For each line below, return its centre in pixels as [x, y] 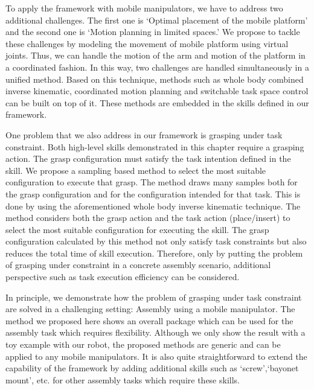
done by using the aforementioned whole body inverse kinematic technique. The [153, 206]
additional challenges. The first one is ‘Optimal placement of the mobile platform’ [157, 20]
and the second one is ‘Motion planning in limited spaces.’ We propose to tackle [153, 32]
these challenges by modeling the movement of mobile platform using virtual [147, 43]
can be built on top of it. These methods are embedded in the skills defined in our [157, 102]
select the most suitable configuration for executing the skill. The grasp [137, 229]
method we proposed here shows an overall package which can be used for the [149, 320]
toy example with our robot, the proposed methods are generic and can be [143, 344]
